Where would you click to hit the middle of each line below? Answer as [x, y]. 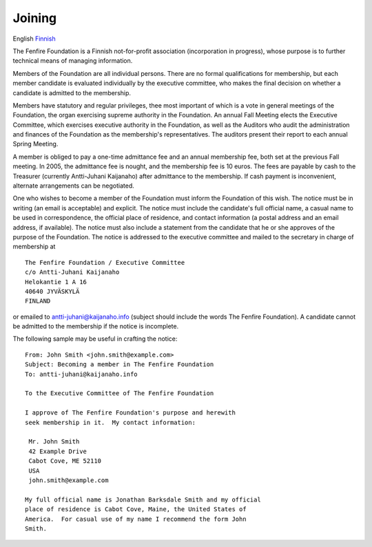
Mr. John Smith [54, 442]
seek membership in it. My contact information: [111, 422]
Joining [35, 18]
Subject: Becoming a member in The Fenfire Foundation [120, 365]
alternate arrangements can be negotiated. [73, 186]
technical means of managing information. [73, 61]
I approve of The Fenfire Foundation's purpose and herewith [130, 413]
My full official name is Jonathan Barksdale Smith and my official [143, 499]
